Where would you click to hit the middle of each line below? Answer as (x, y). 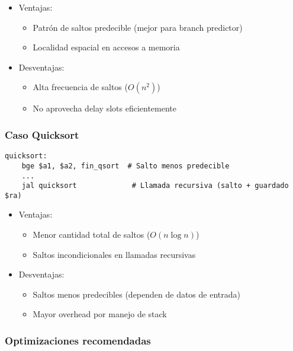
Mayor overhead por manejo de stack (100, 314)
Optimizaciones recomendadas (78, 340)
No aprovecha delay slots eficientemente (105, 108)
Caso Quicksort (42, 134)
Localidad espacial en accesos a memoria (106, 47)
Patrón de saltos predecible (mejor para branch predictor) (138, 27)
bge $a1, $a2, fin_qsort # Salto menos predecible (125, 166)
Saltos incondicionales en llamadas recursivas (114, 254)
